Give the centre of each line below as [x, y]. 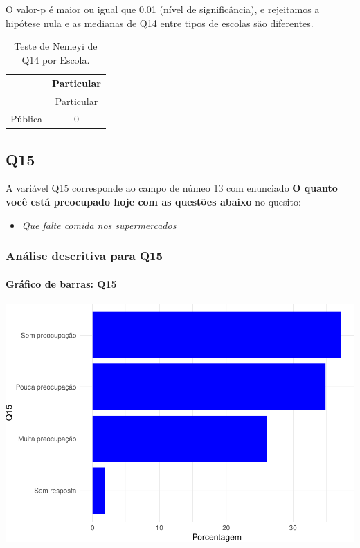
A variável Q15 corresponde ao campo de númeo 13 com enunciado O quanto [172, 188]
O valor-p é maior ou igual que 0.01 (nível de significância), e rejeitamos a [163, 9]
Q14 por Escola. [56, 59]
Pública [27, 119]
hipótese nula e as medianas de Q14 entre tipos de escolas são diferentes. [160, 22]
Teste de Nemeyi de [56, 46]
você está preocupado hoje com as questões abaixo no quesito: [153, 201]
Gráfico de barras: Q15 [61, 283]
